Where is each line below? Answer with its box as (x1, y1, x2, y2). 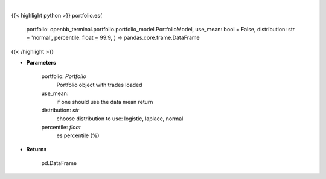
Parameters (26, 59, 57, 66)
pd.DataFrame (41, 159, 77, 166)
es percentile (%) (56, 132, 100, 139)
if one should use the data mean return (56, 98, 153, 105)
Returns (26, 146, 47, 153)
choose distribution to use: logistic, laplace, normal (56, 115, 184, 122)
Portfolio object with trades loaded (56, 81, 142, 88)
